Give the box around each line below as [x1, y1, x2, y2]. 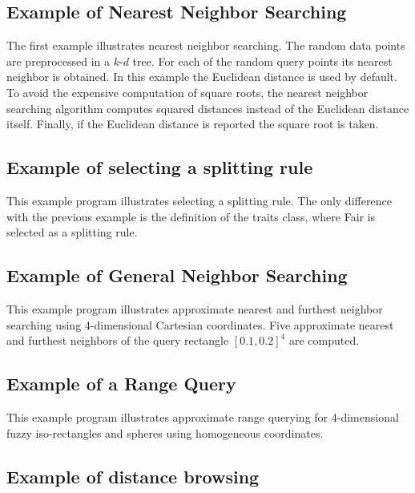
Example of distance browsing [6, 463, 260, 488]
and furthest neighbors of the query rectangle [6, 332, 229, 349]
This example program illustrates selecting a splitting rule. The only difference [6, 192, 392, 208]
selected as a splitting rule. [6, 224, 138, 240]
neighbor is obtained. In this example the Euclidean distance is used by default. [6, 68, 397, 85]
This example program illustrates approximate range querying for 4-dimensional [6, 408, 399, 425]
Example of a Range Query [6, 371, 236, 396]
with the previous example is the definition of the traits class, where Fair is [6, 208, 376, 224]
